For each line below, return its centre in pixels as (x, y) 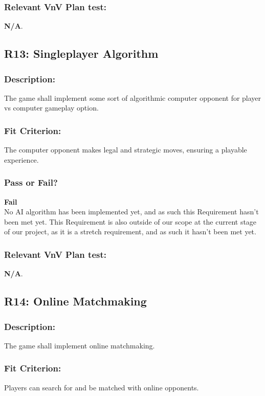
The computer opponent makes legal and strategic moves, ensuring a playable (126, 150)
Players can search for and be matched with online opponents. (102, 387)
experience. (21, 159)
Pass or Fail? (31, 182)
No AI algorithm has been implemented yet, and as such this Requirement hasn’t (131, 212)
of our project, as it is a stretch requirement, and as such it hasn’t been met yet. (130, 232)
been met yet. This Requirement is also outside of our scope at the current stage (130, 221)
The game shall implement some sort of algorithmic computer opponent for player (133, 97)
